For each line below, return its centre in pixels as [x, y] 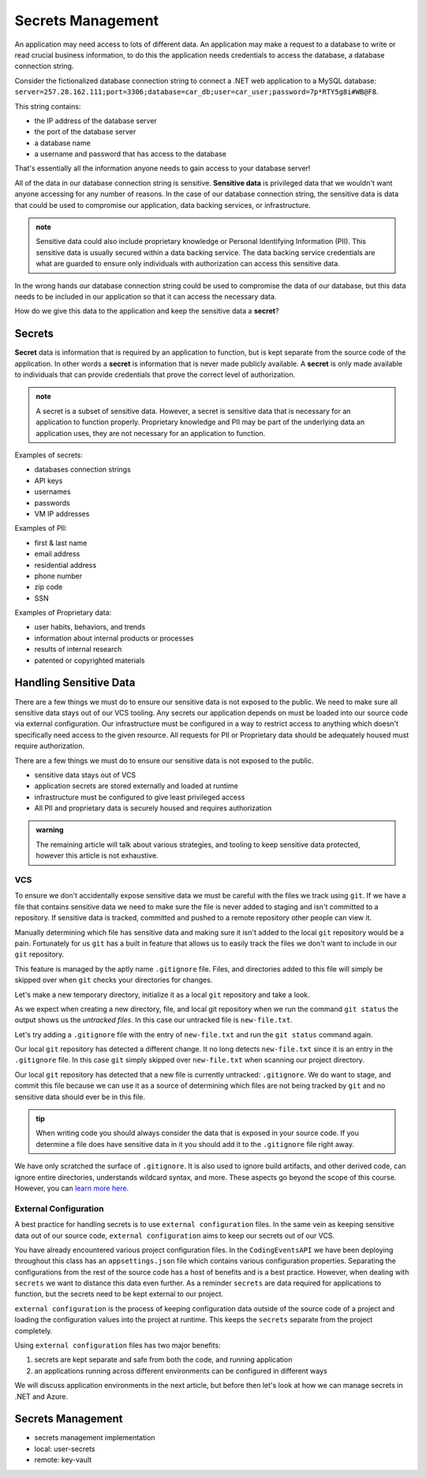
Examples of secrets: [49, 455]
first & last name [61, 543]
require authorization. [50, 746]
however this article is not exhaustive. [97, 856]
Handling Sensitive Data [75, 683]
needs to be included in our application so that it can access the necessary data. [146, 296]
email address [57, 554]
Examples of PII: [41, 528]
